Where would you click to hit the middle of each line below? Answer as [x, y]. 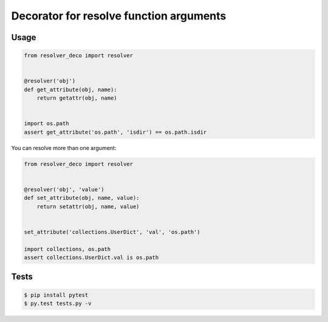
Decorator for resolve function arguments [119, 16]
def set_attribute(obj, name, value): [82, 198]
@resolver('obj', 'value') [64, 189]
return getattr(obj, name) [77, 98]
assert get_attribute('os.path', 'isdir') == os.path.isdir [115, 132]
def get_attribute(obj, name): [71, 89]
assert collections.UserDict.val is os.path [91, 257]
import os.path [46, 124]
